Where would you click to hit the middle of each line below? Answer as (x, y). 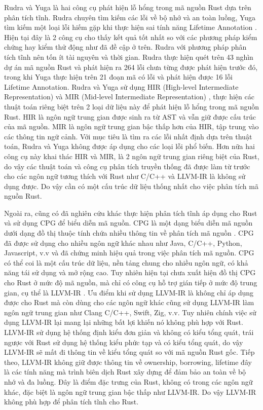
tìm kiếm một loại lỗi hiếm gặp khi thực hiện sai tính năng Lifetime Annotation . (130, 27)
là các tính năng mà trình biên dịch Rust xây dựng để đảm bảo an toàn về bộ (125, 372)
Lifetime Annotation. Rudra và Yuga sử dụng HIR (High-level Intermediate (121, 86)
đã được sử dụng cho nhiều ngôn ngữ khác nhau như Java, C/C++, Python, (123, 243)
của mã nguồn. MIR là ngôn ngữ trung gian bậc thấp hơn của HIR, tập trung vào (131, 126)
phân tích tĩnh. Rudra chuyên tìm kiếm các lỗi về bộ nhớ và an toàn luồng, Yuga (130, 17)
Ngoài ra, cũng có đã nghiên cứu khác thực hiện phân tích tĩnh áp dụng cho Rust (131, 213)
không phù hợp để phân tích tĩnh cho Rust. (71, 402)
